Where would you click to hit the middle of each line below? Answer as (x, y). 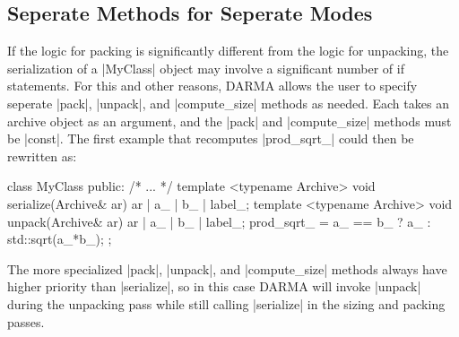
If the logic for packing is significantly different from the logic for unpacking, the (228, 51)
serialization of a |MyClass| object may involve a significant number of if (206, 68)
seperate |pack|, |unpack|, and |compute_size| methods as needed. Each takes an (228, 103)
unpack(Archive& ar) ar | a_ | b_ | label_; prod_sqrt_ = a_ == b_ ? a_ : (219, 221)
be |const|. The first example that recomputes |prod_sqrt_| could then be (211, 138)
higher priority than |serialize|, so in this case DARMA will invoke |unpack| (214, 286)
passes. (26, 321)
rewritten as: (42, 156)
